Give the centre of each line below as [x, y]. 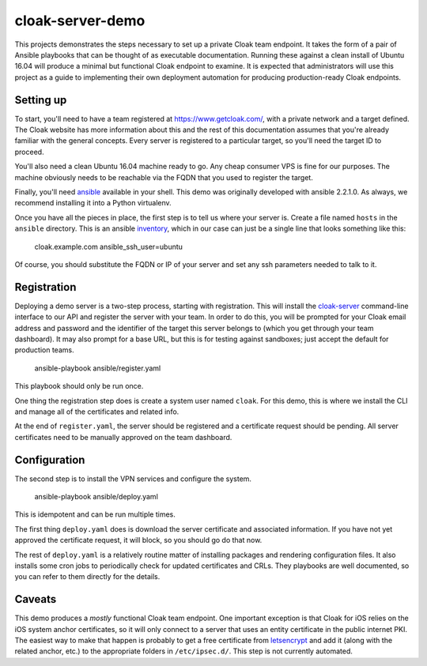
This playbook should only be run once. [79, 386]
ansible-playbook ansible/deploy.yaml [96, 497]
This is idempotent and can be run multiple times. [95, 514]
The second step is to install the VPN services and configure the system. [133, 479]
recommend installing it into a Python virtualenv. [93, 203]
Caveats [36, 599]
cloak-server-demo [80, 21]
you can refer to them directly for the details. [87, 577]
